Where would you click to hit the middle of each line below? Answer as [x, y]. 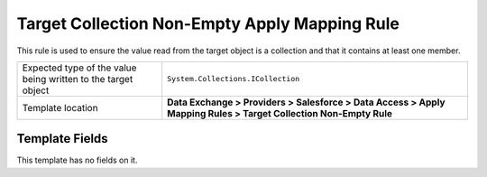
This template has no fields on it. [77, 160]
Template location [60, 107]
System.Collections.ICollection [234, 79]
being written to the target [78, 79]
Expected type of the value [79, 68]
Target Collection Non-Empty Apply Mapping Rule [208, 23]
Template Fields [62, 139]
